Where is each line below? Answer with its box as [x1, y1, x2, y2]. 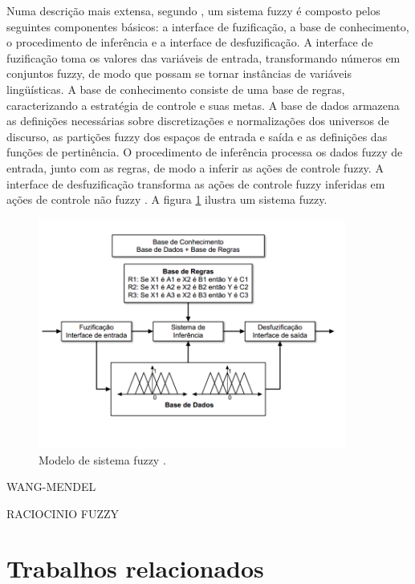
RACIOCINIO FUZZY [6, 505, 119, 521]
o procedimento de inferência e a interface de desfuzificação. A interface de [6, 34, 373, 51]
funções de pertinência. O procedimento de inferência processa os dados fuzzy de [6, 144, 403, 160]
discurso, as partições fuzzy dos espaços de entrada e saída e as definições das [6, 128, 388, 144]
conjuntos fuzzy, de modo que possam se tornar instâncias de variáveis [6, 65, 352, 82]
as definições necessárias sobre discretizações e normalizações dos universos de [6, 112, 389, 129]
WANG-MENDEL [6, 478, 96, 495]
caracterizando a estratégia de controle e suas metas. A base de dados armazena [6, 96, 400, 113]
